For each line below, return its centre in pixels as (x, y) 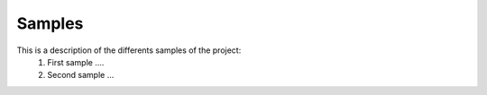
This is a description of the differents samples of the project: (129, 50)
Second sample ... (81, 75)
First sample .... (76, 62)
